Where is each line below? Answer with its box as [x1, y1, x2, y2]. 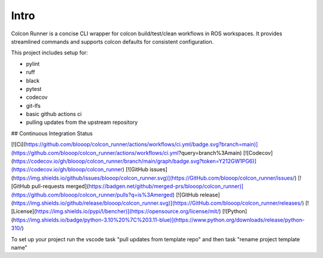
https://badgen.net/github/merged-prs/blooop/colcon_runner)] [89, 183, 243, 190]
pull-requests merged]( [31, 183, 89, 190]
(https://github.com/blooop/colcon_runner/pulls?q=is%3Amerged [11, 191, 173, 198]
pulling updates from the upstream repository [26, 119, 138, 126]
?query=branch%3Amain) [178, 149, 242, 156]
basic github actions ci [26, 111, 82, 118]
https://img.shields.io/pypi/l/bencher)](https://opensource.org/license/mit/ [36, 208, 220, 215]
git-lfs [26, 102, 41, 109]
